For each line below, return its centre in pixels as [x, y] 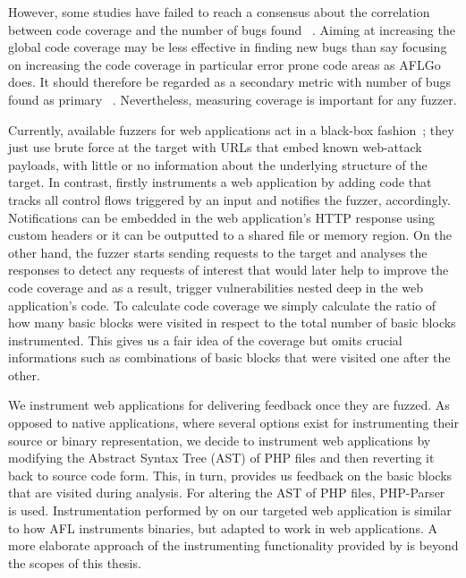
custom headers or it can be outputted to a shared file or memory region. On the [230, 235]
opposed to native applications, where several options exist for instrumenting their [233, 423]
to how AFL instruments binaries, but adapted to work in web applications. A [223, 527]
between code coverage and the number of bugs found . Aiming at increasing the [232, 29]
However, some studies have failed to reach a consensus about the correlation [219, 12]
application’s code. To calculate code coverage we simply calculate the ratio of [222, 305]
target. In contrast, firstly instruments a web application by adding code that [220, 182]
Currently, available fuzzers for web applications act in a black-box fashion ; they [231, 129]
